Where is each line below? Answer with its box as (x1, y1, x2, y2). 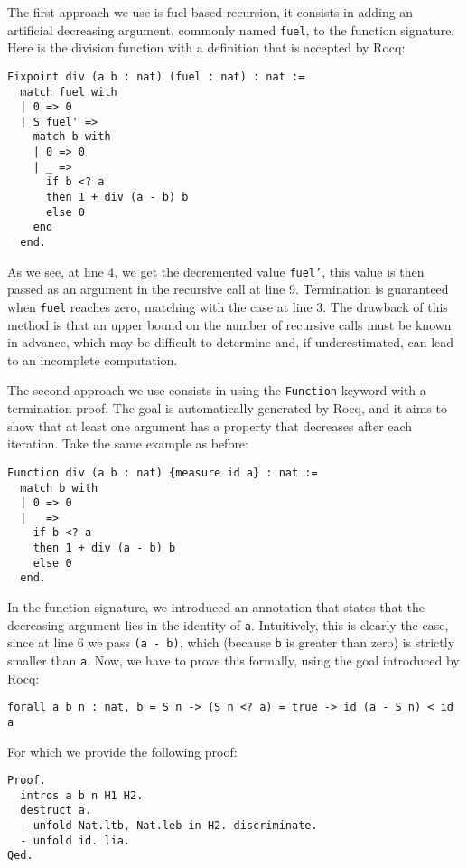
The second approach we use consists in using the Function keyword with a (7, 381, 426, 400)
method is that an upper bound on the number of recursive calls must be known (7, 315, 452, 334)
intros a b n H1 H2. (20, 788, 144, 802)
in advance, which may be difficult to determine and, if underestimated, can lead (7, 333, 454, 352)
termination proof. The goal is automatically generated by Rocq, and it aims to (7, 399, 447, 418)
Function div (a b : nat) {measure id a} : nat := (7, 466, 318, 479)
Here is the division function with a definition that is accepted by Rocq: (7, 38, 406, 57)
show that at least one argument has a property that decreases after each (7, 416, 413, 435)
